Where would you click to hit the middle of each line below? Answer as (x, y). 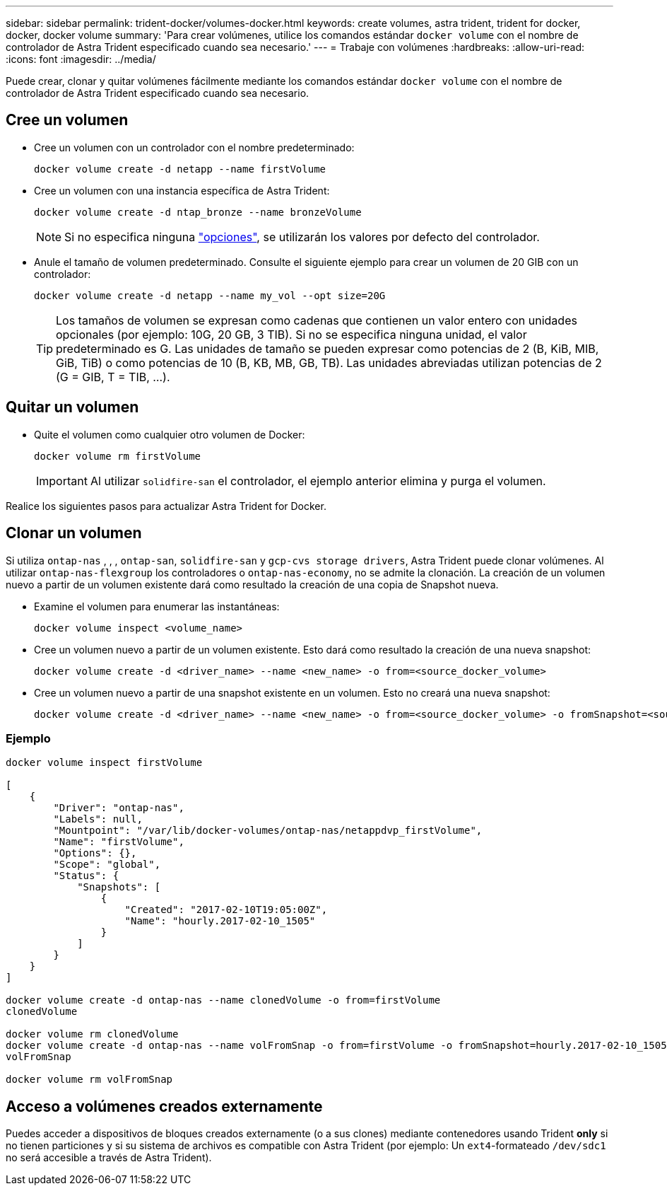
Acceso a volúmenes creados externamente (164, 1106)
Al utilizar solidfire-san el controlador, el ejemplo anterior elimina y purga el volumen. (318, 481)
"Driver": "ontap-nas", (119, 808)
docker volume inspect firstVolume (104, 763)
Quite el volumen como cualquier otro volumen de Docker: (170, 434)
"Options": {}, (95, 853)
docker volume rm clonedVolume (92, 1034)
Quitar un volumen (72, 407)
